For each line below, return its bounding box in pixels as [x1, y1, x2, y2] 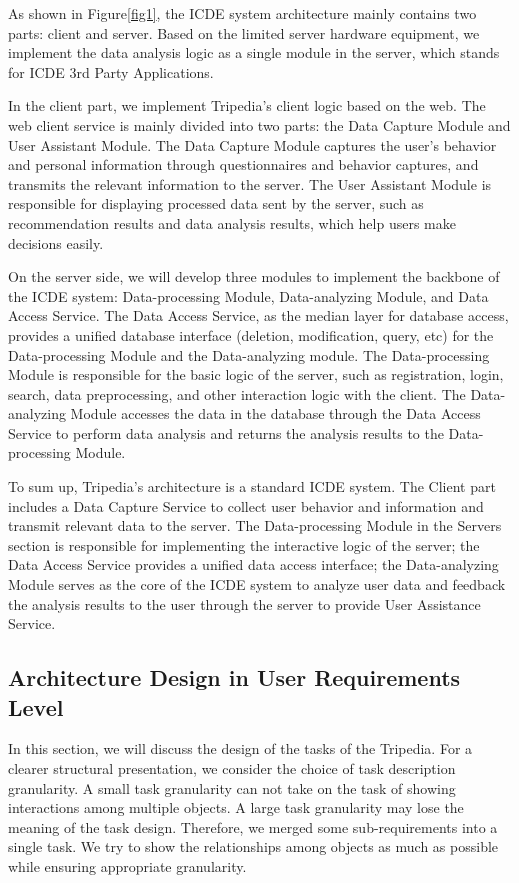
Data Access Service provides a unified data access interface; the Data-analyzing [8, 554, 499, 575]
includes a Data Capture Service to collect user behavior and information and [8, 495, 484, 516]
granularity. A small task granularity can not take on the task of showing [8, 777, 456, 798]
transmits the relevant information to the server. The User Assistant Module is [8, 173, 492, 194]
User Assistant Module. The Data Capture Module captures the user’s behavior [8, 134, 497, 155]
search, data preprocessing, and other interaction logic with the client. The [8, 383, 466, 404]
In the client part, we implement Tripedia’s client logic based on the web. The [8, 95, 486, 116]
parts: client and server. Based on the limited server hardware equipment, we [8, 22, 480, 43]
